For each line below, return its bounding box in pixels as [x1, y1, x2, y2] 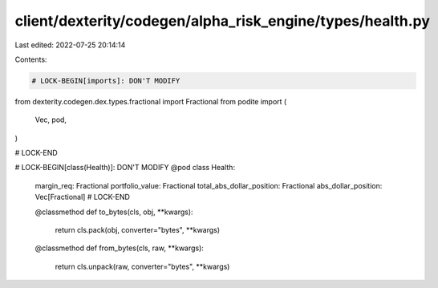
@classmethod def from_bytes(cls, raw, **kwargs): [34, 243, 205, 253]
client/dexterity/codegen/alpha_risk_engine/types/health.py [14, 12, 431, 30]
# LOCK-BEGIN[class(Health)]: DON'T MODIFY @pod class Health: [14, 163, 236, 172]
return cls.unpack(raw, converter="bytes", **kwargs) [55, 262, 230, 271]
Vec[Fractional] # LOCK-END [34, 193, 130, 202]
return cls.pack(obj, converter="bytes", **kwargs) [55, 225, 221, 235]
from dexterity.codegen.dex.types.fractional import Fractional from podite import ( [14, 96, 287, 106]
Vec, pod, [34, 115, 67, 124]
